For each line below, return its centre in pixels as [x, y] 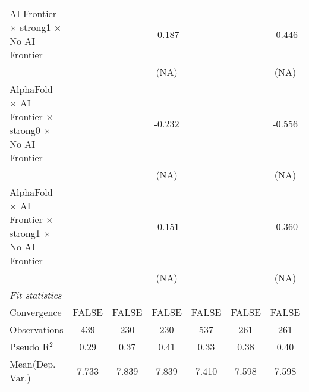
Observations [37, 329]
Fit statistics [36, 295]
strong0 [25, 130]
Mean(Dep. [33, 364]
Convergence [36, 312]
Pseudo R [30, 346]
